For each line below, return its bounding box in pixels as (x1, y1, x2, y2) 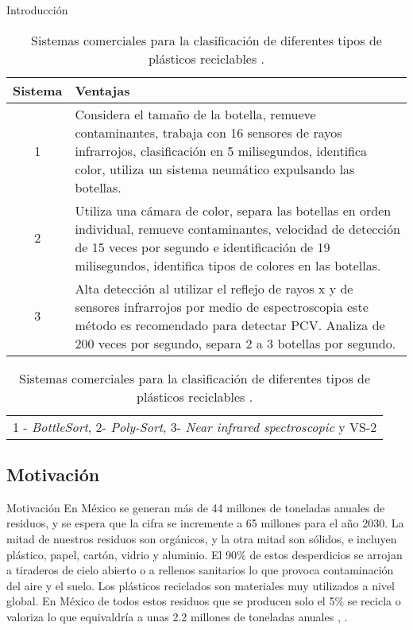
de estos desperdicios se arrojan (249, 546, 403, 562)
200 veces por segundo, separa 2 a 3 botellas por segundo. (75, 333, 396, 352)
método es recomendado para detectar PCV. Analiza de (75, 315, 385, 334)
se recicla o (347, 593, 401, 609)
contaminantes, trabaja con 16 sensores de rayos (75, 122, 342, 142)
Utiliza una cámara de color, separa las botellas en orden (75, 200, 392, 220)
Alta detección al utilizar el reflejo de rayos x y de (75, 278, 353, 297)
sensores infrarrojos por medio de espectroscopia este (75, 297, 369, 316)
